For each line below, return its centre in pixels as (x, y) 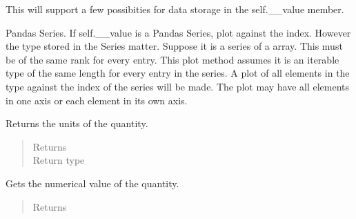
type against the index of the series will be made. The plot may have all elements (178, 86)
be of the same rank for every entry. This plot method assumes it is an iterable (172, 59)
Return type (59, 160)
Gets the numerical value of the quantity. (92, 183)
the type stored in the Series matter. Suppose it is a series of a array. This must (174, 46)
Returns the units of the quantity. (77, 123)
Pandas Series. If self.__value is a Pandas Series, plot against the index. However (178, 32)
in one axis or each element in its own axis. (97, 100)
